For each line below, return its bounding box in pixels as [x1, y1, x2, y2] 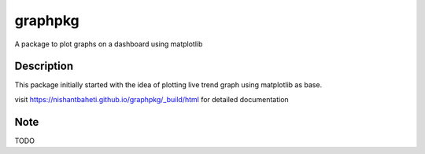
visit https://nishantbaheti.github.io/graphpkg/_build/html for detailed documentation [14, 94, 289, 104]
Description [14, 60, 74, 73]
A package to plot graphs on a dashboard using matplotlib [14, 39, 203, 49]
